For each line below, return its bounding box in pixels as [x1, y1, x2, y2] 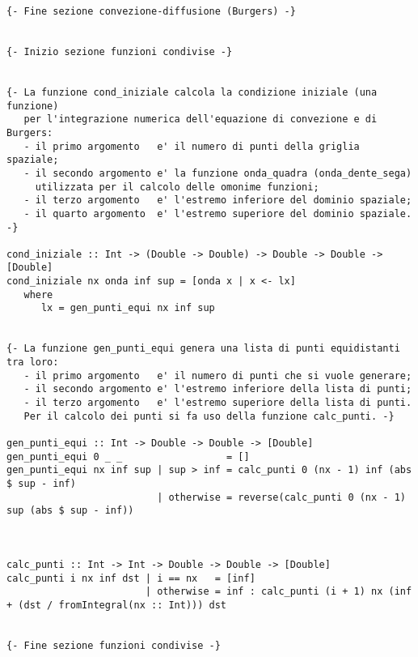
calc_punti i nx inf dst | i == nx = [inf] [6, 572, 255, 584]
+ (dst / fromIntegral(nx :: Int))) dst [6, 599, 227, 611]
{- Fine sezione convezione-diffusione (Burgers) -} [6, 6, 296, 17]
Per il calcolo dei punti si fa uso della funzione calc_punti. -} [23, 410, 395, 422]
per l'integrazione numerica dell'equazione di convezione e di [23, 113, 378, 126]
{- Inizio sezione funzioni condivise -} [6, 45, 233, 58]
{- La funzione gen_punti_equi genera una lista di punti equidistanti [6, 343, 400, 355]
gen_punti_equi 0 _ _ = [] [6, 450, 250, 463]
